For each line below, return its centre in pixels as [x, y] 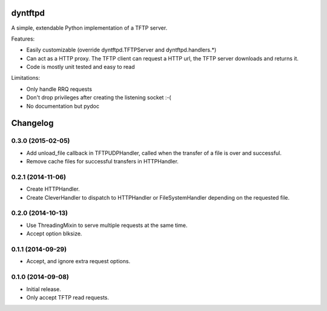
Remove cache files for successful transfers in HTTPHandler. [102, 162]
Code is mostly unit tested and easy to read [81, 67]
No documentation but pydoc [63, 106]
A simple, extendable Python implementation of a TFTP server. [89, 28]
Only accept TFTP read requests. [68, 297]
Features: [23, 39]
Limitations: [26, 78]
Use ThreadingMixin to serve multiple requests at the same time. [107, 225]
